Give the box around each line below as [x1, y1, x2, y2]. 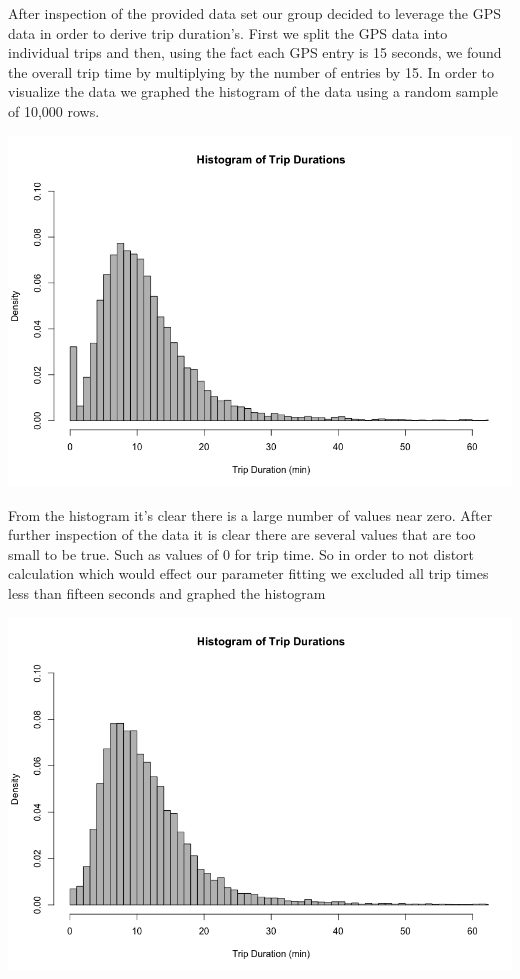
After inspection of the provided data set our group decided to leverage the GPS [8, 3, 501, 23]
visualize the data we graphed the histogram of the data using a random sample [8, 81, 499, 102]
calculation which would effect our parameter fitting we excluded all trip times [8, 563, 489, 584]
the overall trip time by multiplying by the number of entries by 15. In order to [8, 61, 495, 82]
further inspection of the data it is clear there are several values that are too [8, 524, 476, 545]
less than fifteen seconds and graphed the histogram [8, 582, 326, 603]
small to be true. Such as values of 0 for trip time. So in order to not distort [8, 543, 475, 564]
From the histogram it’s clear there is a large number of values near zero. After [8, 504, 493, 525]
